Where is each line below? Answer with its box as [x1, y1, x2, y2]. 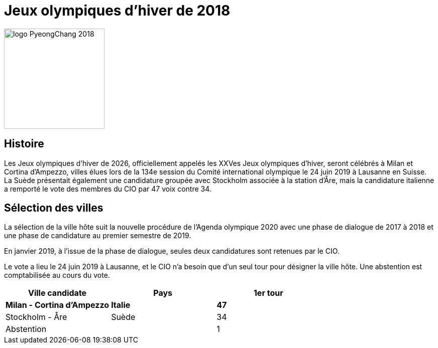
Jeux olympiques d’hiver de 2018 [4, 2, 231, 19]
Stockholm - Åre [6, 312, 67, 322]
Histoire [4, 137, 44, 150]
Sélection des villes [4, 202, 103, 215]
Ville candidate [28, 288, 87, 298]
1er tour [253, 288, 283, 298]
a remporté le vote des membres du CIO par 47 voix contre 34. [4, 184, 211, 193]
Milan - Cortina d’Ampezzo [6, 300, 110, 310]
